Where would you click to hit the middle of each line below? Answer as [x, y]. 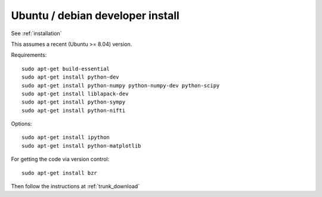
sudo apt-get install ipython [66, 137]
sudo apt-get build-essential [66, 69]
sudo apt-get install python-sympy [74, 102]
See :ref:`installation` [36, 33]
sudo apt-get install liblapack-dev [75, 93]
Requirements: [29, 55]
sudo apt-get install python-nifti [74, 110]
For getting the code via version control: [60, 159]
